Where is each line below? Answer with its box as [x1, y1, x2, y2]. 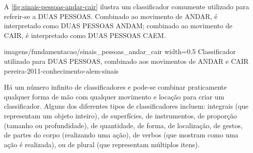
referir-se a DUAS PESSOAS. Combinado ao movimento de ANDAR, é [4, 11, 218, 21]
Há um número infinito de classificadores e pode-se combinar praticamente [4, 82, 227, 92]
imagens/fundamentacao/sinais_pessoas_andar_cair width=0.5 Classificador [4, 46, 236, 57]
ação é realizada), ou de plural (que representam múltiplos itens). [4, 139, 200, 149]
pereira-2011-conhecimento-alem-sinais [4, 65, 119, 76]
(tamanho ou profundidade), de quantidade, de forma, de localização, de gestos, [4, 120, 243, 130]
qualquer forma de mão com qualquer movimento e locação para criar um [4, 91, 225, 101]
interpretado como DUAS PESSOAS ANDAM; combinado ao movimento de [4, 20, 232, 31]
